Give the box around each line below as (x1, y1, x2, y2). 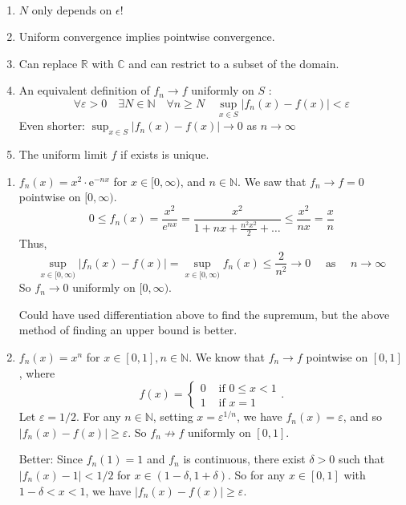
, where (18, 364, 55, 381)
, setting (152, 408, 193, 425)
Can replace (18, 55, 78, 71)
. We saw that (238, 172, 307, 189)
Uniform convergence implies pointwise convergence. (18, 28, 275, 45)
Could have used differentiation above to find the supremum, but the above (18, 305, 390, 322)
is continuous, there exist (183, 450, 306, 467)
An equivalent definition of (18, 82, 150, 99)
